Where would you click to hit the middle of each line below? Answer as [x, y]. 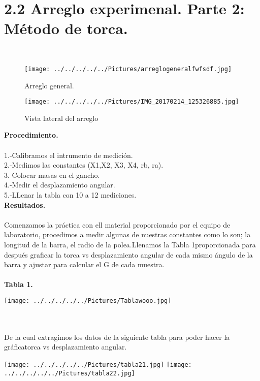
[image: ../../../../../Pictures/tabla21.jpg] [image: [98, 364]
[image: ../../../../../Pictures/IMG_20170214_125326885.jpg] [132, 102]
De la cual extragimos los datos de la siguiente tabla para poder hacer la [117, 337]
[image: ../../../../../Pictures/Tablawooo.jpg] [88, 300]
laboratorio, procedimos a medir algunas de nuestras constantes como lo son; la [127, 234]
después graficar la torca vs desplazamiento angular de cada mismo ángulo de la [128, 254]
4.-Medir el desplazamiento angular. [60, 185]
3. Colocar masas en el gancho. [52, 174]
